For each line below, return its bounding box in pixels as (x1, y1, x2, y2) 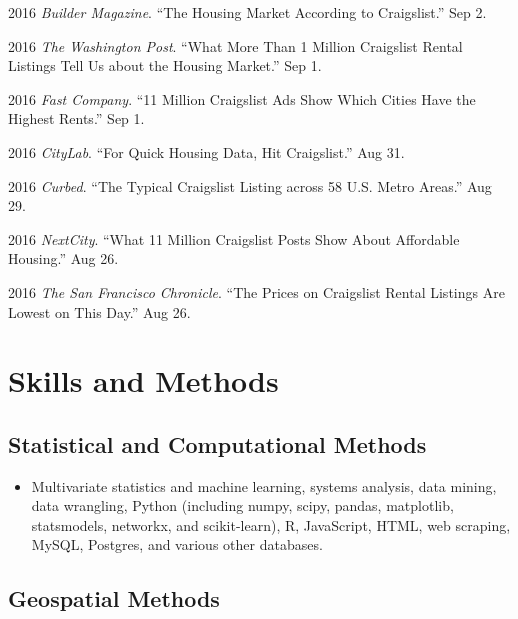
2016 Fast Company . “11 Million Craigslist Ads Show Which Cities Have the (8, 88, 476, 109)
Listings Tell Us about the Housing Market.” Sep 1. (8, 55, 322, 76)
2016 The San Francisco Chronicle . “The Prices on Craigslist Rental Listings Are (8, 281, 505, 302)
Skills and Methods (8, 360, 279, 401)
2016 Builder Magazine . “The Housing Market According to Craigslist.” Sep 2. (8, 2, 487, 22)
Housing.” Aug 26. (8, 248, 119, 269)
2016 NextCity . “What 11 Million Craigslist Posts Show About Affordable (8, 228, 460, 249)
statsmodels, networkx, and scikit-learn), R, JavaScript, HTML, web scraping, (31, 514, 511, 535)
